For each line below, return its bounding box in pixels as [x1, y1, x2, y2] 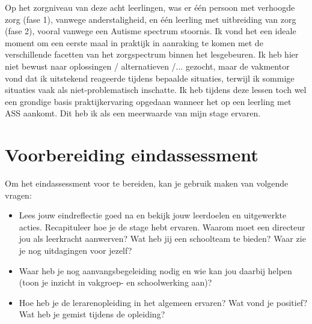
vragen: [5, 188, 32, 201]
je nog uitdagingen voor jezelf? [19, 244, 132, 257]
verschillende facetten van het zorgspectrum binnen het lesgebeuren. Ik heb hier [5, 48, 299, 61]
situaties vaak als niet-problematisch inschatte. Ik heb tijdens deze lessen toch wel [5, 83, 307, 96]
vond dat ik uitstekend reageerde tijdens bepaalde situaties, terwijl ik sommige [5, 71, 295, 84]
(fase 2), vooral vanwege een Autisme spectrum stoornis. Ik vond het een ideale [5, 25, 296, 37]
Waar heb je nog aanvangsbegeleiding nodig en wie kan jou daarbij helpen [19, 264, 292, 277]
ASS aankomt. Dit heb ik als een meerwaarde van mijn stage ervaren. [5, 107, 261, 119]
